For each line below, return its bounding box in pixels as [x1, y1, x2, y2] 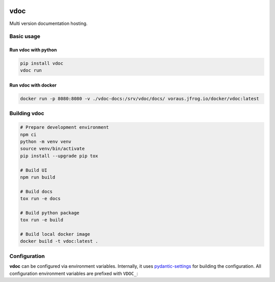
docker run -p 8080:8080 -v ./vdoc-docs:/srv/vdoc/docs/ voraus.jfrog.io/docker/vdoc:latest [20, 96, 259, 102]
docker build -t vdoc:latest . [20, 238, 99, 244]
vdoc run [20, 68, 42, 73]
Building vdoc [9, 110, 44, 117]
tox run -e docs [20, 196, 61, 202]
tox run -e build [20, 217, 64, 223]
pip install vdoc [20, 61, 64, 66]
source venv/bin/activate [20, 146, 85, 152]
